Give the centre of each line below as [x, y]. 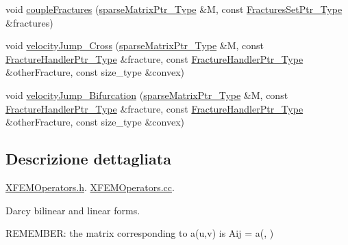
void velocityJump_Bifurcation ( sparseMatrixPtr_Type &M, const [147, 95]
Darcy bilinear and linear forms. [73, 210]
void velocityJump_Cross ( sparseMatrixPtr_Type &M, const [135, 45]
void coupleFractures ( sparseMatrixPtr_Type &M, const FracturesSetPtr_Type [174, 9]
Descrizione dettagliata [88, 159]
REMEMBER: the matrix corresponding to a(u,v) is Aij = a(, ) [140, 233]
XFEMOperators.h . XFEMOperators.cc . [90, 187]
